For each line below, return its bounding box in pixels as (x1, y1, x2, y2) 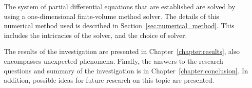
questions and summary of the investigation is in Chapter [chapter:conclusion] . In (4, 65, 248, 75)
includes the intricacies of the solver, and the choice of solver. (4, 30, 187, 40)
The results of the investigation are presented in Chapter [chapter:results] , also (4, 46, 240, 56)
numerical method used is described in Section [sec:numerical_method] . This (4, 20, 234, 31)
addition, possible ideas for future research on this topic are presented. (4, 75, 214, 85)
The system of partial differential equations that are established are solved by (4, 1, 235, 11)
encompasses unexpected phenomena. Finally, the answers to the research (4, 55, 223, 66)
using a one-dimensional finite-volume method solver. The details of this (4, 11, 219, 21)
